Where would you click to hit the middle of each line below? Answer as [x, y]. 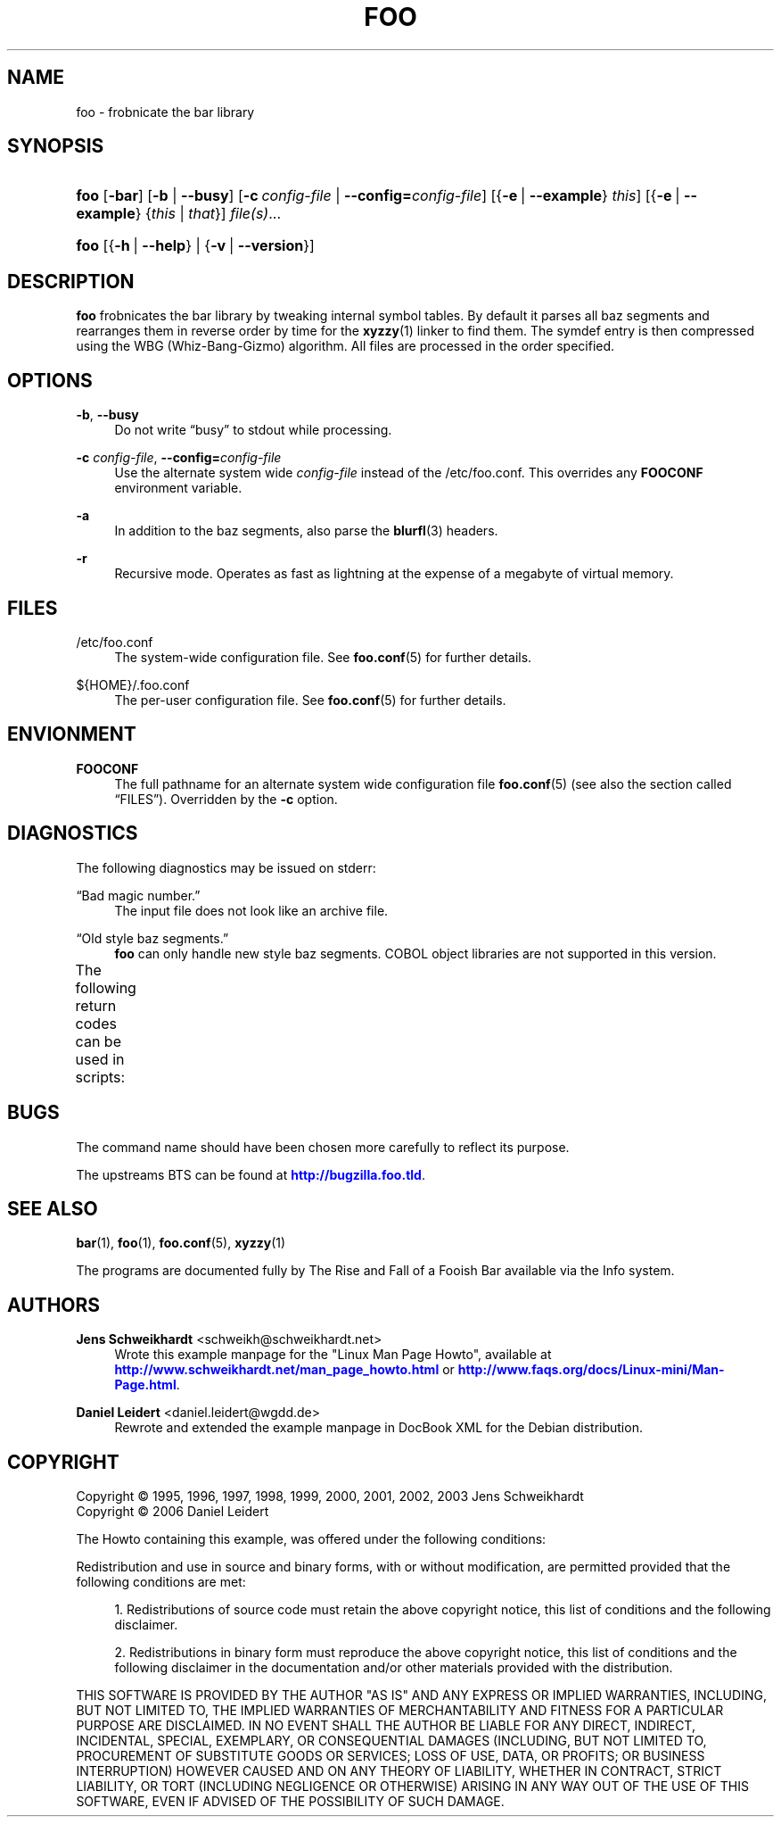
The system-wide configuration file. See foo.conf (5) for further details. [323, 657]
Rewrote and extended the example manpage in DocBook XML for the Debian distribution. [378, 1428]
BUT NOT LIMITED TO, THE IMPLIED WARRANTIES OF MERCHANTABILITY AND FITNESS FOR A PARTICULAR [400, 1711]
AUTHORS [54, 1305]
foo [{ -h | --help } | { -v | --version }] [195, 246]
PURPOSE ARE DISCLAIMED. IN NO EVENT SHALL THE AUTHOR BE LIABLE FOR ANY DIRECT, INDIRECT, [386, 1726]
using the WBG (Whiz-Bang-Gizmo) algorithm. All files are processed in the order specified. [345, 346]
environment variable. [178, 488]
